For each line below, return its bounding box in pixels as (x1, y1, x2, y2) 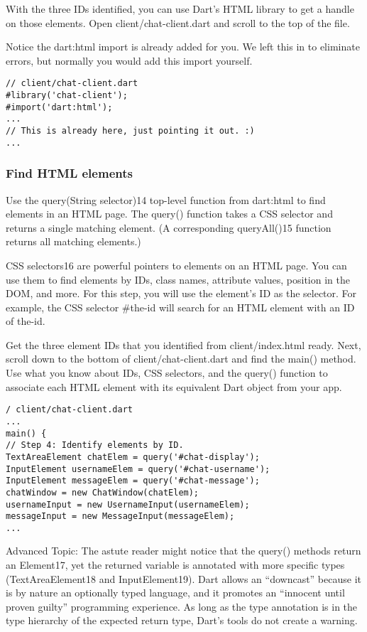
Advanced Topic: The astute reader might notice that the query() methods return (6, 543, 361, 558)
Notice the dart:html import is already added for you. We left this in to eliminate (6, 39, 360, 54)
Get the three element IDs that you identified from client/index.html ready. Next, (6, 337, 361, 352)
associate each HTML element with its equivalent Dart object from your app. (6, 379, 342, 394)
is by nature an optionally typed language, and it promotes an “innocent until (6, 585, 345, 600)
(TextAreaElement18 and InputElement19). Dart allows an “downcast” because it (6, 571, 361, 586)
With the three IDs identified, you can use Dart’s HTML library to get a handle (6, 1, 354, 16)
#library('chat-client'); (6, 90, 128, 101)
